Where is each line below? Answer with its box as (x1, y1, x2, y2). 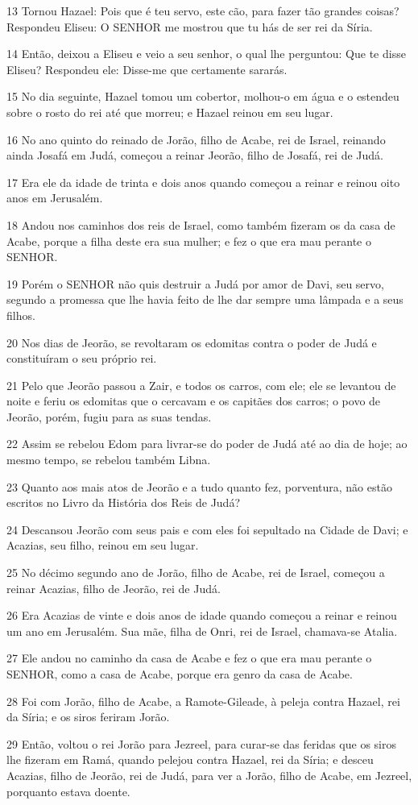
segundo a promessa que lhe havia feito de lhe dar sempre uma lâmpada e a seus (6, 291, 404, 308)
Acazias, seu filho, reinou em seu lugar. (6, 537, 199, 554)
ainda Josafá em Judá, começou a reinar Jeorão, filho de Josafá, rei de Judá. (6, 147, 383, 164)
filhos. (6, 306, 35, 323)
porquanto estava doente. (6, 782, 130, 799)
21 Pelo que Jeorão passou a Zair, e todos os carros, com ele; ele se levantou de (6, 376, 396, 393)
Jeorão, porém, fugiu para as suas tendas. (6, 408, 212, 425)
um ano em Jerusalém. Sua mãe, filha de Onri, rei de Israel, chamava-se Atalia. (6, 622, 398, 639)
